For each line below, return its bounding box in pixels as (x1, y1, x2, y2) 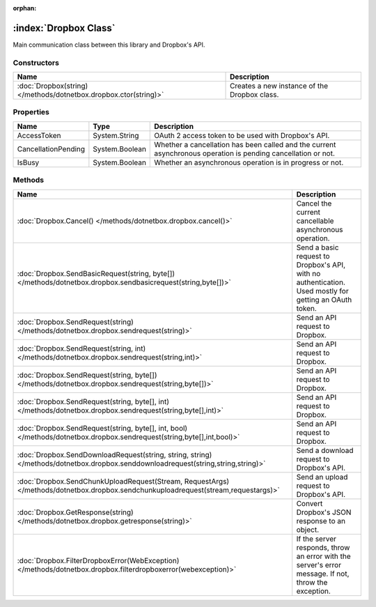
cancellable (296, 216, 334, 226)
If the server (296, 534, 337, 544)
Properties (13, 107, 50, 117)
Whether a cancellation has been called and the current (154, 139, 336, 149)
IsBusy (17, 157, 40, 167)
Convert (296, 498, 323, 508)
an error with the (296, 551, 351, 561)
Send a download (296, 445, 354, 455)
